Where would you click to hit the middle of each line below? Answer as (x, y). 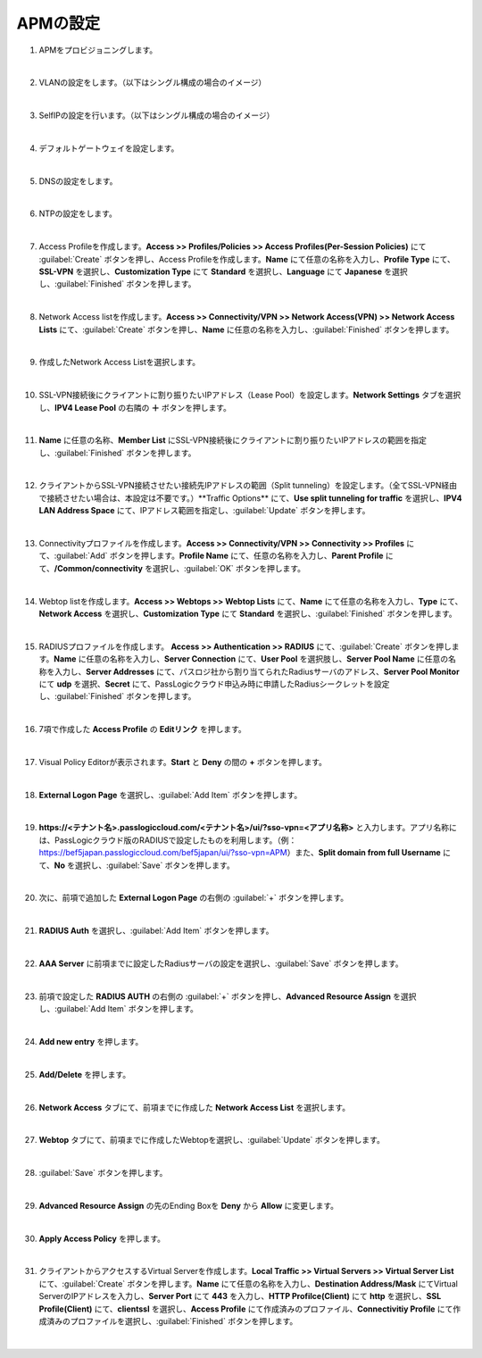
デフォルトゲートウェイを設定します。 (109, 148)
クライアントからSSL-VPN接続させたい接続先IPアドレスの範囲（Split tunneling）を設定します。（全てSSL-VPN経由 (248, 486)
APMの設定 (58, 23)
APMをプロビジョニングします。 (98, 50)
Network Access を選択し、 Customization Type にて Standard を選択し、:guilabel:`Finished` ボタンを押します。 (248, 613)
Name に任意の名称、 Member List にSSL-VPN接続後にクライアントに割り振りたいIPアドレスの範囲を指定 (233, 440)
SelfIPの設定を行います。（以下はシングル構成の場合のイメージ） (157, 115)
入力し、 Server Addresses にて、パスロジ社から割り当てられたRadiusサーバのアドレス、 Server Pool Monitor (257, 671)
